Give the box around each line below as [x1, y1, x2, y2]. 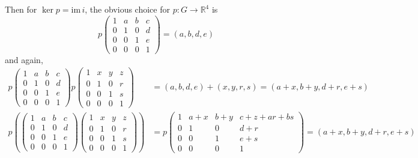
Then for [5, 3, 37, 15]
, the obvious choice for [85, 3, 170, 15]
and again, [5, 53, 43, 65]
